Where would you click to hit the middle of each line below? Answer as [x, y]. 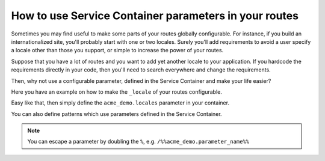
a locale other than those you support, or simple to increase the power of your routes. [117, 50]
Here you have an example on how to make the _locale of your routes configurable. [117, 92]
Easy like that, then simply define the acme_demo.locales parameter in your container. [120, 103]
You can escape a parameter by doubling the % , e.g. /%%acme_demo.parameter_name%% [138, 142]
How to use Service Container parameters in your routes [155, 16]
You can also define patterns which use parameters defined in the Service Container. [116, 114]
